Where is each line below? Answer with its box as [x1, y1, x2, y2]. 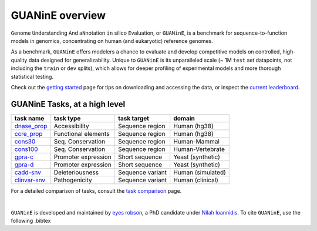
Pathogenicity [53, 176, 92, 184]
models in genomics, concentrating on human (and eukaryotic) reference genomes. [11, 37, 214, 44]
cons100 [14, 145, 38, 153]
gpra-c [14, 153, 33, 161]
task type [53, 114, 81, 122]
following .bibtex [11, 217, 51, 224]
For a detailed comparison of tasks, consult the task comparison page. [11, 187, 182, 194]
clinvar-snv [14, 176, 46, 184]
